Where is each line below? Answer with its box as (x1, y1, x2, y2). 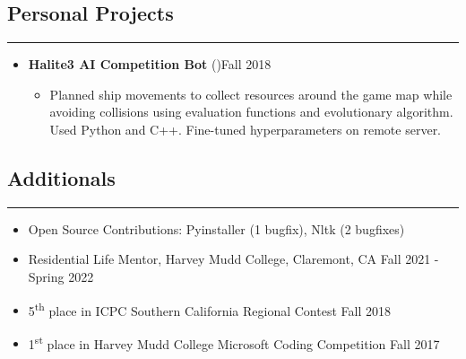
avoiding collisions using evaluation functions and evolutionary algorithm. (49, 102, 453, 121)
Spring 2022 (28, 267, 94, 285)
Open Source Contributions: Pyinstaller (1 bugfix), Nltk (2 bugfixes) (28, 219, 405, 238)
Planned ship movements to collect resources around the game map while (49, 84, 453, 103)
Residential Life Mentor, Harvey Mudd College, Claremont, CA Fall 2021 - (28, 250, 439, 268)
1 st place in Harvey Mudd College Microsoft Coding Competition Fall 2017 (28, 331, 440, 353)
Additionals (7, 163, 116, 191)
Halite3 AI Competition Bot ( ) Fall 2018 (28, 55, 272, 74)
